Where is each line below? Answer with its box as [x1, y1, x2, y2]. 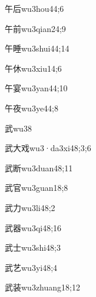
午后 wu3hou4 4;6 [5, 2, 64, 14]
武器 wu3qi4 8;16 [5, 221, 62, 234]
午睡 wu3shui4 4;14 [5, 42, 69, 55]
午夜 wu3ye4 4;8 [5, 101, 59, 114]
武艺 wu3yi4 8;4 [5, 261, 58, 273]
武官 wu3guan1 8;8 [5, 181, 68, 194]
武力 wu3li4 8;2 [5, 201, 55, 213]
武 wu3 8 [5, 122, 32, 134]
